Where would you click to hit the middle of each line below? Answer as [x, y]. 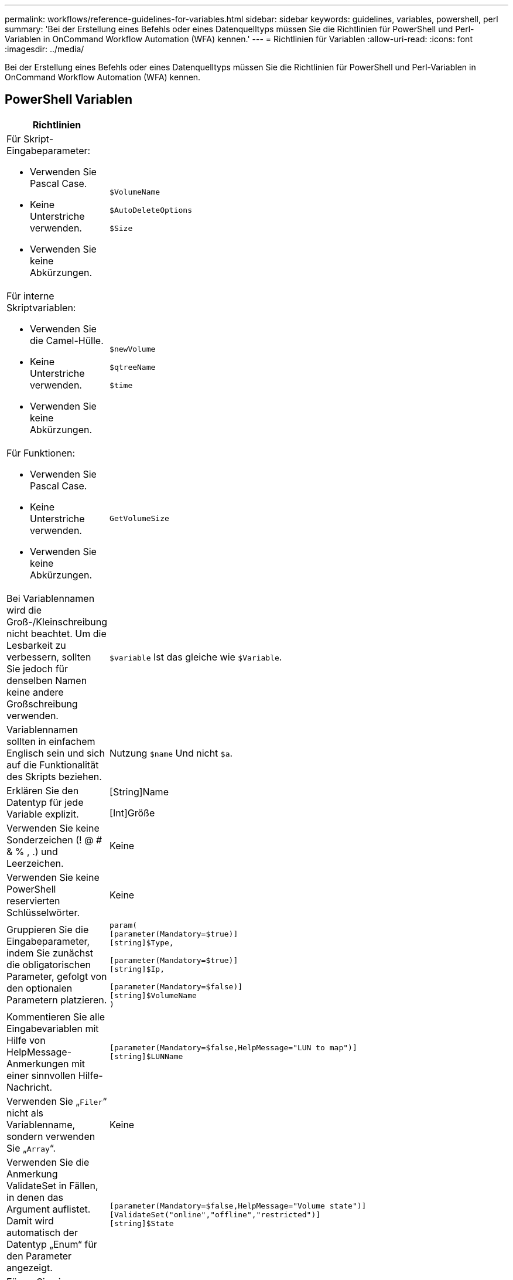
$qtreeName [133, 367]
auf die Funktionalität [53, 765]
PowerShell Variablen [69, 100]
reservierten [33, 901]
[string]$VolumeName [153, 995]
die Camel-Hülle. [67, 340]
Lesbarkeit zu [36, 645]
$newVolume [133, 349]
